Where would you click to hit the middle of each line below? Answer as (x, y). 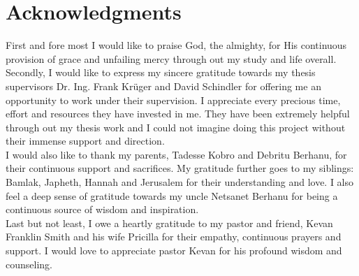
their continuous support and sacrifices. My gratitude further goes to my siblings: (180, 168)
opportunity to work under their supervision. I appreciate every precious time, (173, 100)
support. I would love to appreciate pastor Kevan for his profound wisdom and (174, 250)
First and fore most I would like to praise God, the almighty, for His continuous (176, 45)
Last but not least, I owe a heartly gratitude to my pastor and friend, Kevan (169, 223)
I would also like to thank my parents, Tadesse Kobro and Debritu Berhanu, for (176, 154)
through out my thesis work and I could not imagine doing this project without (176, 127)
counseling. (29, 264)
